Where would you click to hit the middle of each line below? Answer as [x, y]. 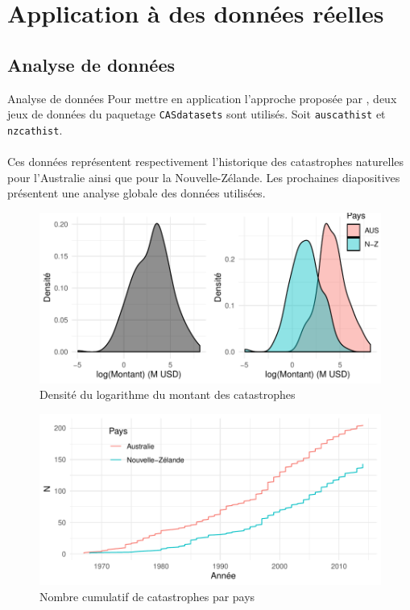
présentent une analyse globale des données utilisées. [137, 193]
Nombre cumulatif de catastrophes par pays [147, 596]
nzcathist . [35, 129]
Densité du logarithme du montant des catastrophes [168, 394]
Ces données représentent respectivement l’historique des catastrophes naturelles [206, 162]
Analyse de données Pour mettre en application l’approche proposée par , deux [202, 98]
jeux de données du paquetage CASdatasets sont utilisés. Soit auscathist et [197, 114]
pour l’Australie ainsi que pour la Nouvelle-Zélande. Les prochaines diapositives [204, 177]
